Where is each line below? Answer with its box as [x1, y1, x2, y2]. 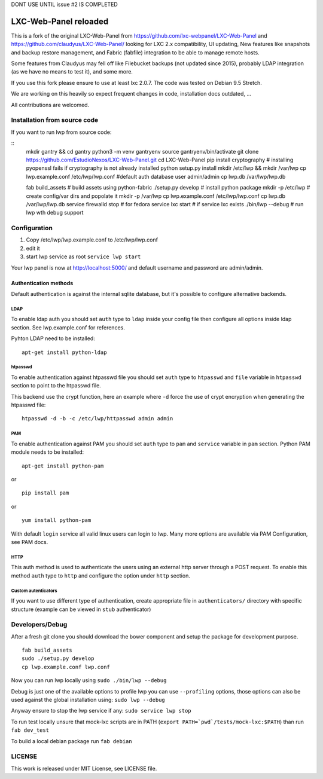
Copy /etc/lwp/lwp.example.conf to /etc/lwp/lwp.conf [26, 236, 159, 243]
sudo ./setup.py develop [22, 655, 95, 662]
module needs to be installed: [11, 448, 84, 456]
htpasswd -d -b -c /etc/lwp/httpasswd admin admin [22, 416, 173, 422]
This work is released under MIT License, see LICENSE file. [11, 765, 157, 772]
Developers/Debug [11, 621, 68, 629]
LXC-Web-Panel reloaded [11, 16, 109, 26]
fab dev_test [11, 727, 50, 734]
